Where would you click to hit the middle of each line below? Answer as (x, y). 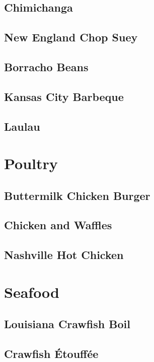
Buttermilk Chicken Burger (77, 195)
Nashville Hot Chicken (64, 255)
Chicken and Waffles (58, 225)
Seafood (32, 292)
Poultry (31, 163)
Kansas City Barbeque (64, 96)
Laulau (22, 126)
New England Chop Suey (71, 37)
